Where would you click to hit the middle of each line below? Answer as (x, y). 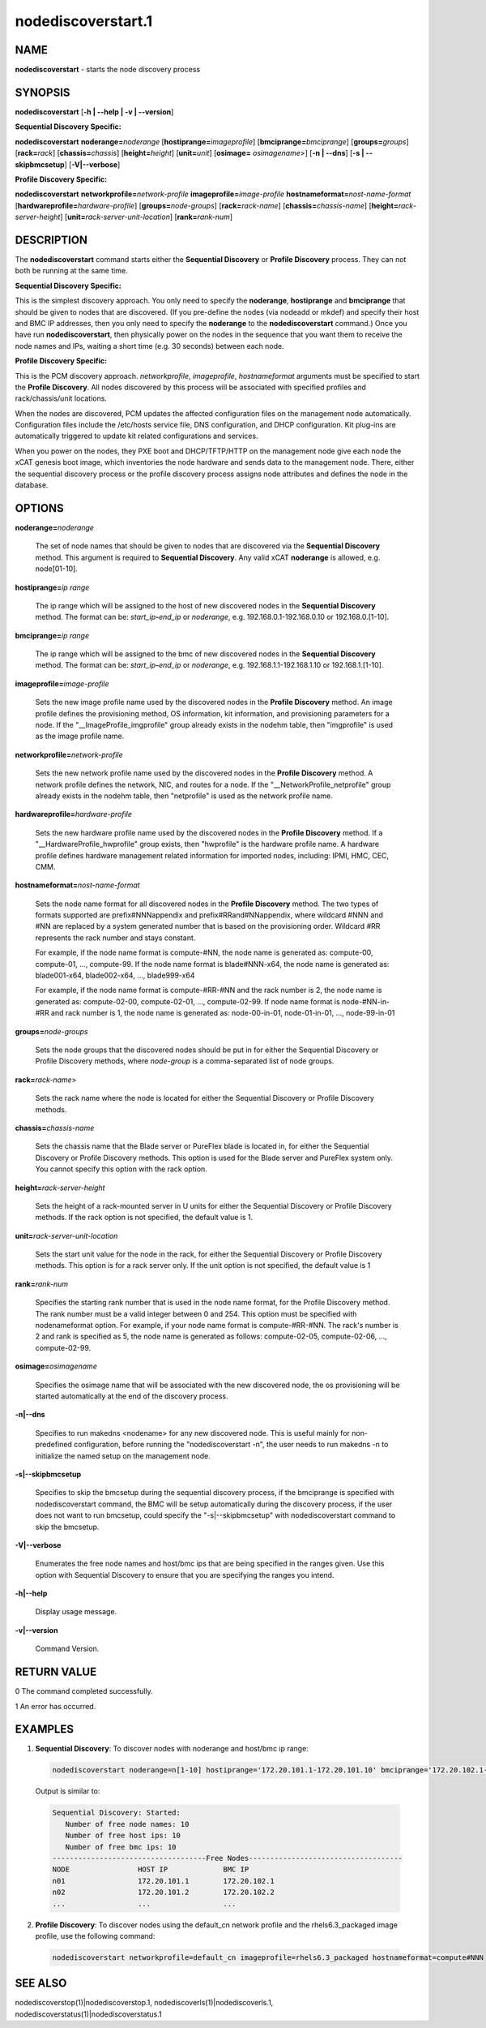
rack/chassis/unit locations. (61, 398)
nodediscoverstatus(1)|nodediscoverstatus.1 (88, 2014)
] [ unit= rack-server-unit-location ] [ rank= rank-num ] (146, 217)
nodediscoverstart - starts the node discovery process (108, 70)
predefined (54, 1445)
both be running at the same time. (72, 271)
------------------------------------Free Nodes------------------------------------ (227, 1858)
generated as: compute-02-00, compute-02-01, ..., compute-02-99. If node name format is (188, 1001)
